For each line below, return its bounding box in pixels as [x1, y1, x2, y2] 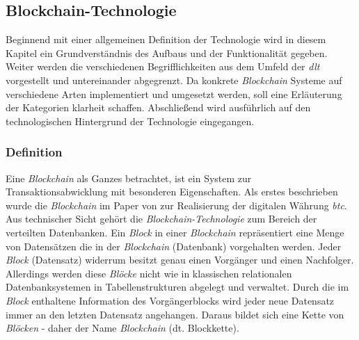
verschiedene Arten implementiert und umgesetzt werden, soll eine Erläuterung [6, 86, 342, 101]
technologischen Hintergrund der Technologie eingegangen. [6, 113, 255, 128]
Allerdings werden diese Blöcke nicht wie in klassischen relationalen [6, 266, 292, 280]
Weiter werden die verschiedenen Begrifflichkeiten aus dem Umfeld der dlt [6, 59, 320, 74]
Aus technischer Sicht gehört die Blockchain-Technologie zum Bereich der [6, 211, 317, 226]
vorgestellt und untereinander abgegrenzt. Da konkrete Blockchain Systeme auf [6, 72, 342, 87]
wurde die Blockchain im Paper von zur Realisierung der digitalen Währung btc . [6, 197, 347, 212]
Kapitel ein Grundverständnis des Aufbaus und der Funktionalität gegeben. [6, 45, 328, 60]
